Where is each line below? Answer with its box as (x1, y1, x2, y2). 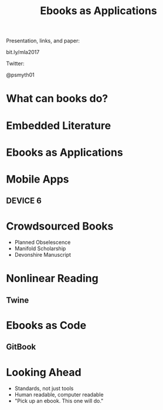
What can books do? (6, 92, 108, 105)
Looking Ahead (6, 365, 81, 379)
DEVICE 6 (6, 196, 42, 206)
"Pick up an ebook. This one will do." (14, 398, 104, 405)
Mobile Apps (6, 172, 69, 186)
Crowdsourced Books (6, 219, 114, 233)
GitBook (6, 342, 36, 352)
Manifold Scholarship (14, 245, 66, 252)
